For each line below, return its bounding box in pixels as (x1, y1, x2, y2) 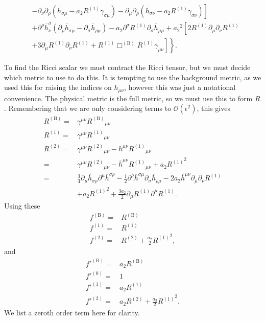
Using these (4, 200, 40, 211)
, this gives (197, 103, 230, 113)
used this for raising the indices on (4, 82, 112, 93)
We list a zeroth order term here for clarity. (4, 307, 140, 318)
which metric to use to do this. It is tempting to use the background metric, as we (4, 72, 261, 82)
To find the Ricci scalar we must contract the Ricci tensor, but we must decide (4, 62, 251, 73)
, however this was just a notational (124, 82, 236, 93)
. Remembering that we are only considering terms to (4, 103, 172, 113)
